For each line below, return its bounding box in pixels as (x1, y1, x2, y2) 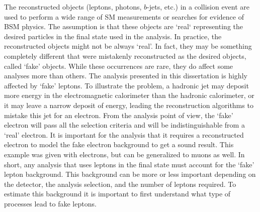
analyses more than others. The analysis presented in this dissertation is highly (4, 70, 247, 81)
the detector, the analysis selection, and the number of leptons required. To (4, 178, 236, 189)
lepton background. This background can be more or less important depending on (4, 169, 256, 179)
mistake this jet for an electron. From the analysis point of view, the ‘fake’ (4, 110, 233, 120)
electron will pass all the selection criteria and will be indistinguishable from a (4, 120, 245, 130)
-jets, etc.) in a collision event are (147, 2, 250, 12)
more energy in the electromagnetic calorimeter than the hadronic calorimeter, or (4, 90, 254, 100)
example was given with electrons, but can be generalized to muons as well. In (4, 149, 245, 159)
